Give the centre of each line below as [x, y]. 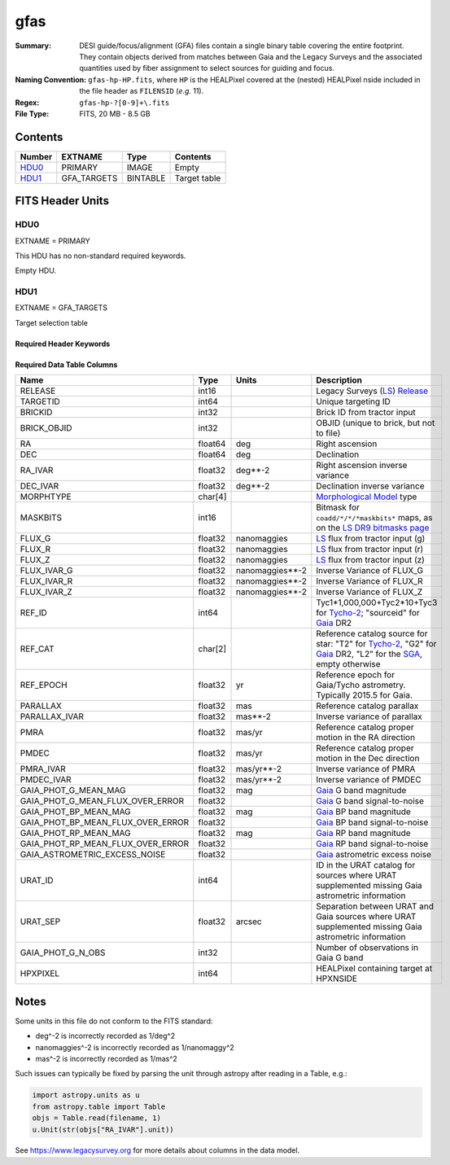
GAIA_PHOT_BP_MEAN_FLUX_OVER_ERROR [105, 822]
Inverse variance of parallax [369, 716]
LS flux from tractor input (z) [370, 560]
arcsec [249, 922]
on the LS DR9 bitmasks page [373, 528]
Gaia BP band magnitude [363, 812]
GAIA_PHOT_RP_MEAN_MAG [75, 833]
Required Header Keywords [63, 344]
